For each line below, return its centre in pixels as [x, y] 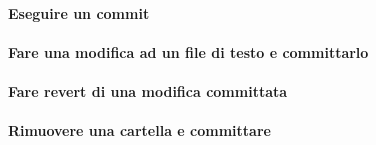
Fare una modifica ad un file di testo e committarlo [188, 51]
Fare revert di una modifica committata [148, 90]
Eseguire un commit [79, 12]
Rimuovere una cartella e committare [139, 130]
